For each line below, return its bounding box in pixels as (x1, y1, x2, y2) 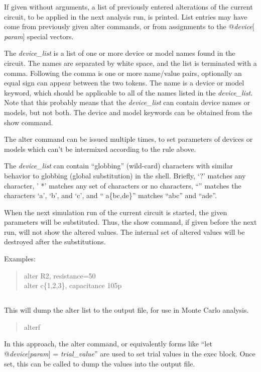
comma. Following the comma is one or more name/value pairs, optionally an (4, 67, 242, 78)
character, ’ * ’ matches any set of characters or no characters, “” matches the (4, 180, 241, 191)
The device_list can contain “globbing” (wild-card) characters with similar (4, 160, 233, 171)
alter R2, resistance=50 (24, 270, 96, 281)
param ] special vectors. (4, 31, 74, 41)
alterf (24, 321, 41, 332)
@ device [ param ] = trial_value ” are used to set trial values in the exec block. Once (4, 348, 255, 359)
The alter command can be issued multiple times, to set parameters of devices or (4, 134, 253, 144)
